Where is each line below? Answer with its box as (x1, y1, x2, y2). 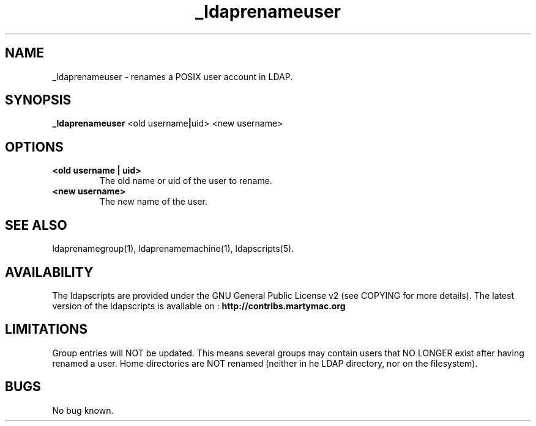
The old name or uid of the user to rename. (99, 175, 272, 186)
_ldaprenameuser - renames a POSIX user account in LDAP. (52, 71, 293, 82)
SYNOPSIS (5, 92, 72, 108)
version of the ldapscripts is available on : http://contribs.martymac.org (52, 300, 346, 311)
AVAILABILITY (5, 264, 94, 280)
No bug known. (52, 405, 114, 416)
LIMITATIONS (5, 321, 88, 337)
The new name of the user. (99, 196, 208, 207)
